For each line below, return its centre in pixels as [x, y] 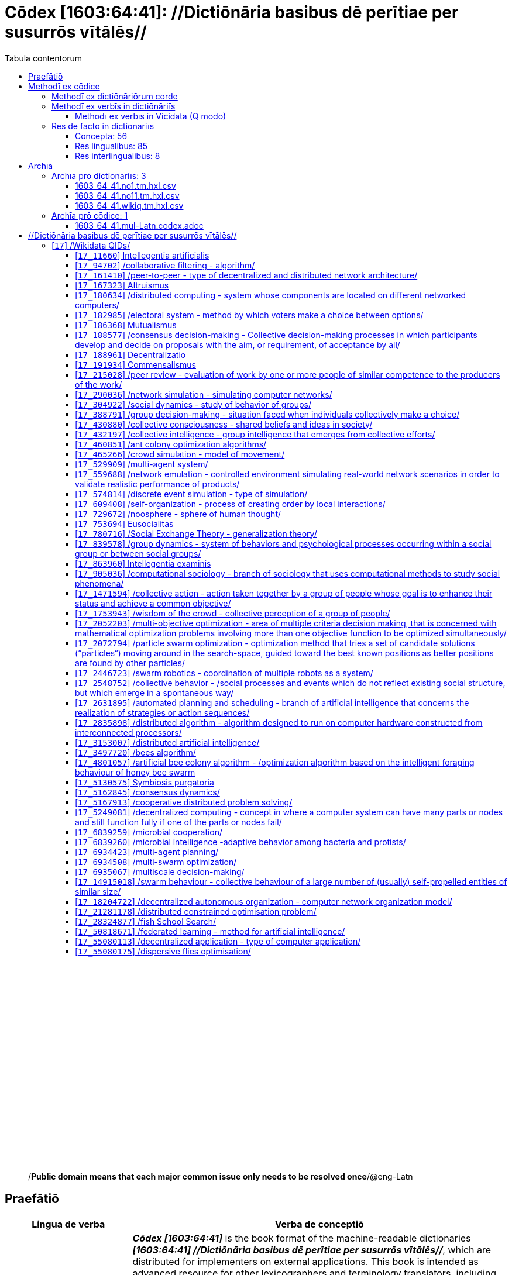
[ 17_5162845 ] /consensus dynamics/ [147, 792]
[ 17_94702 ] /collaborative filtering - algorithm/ [165, 265]
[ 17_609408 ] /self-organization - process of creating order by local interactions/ [230, 504]
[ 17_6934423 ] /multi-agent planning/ [147, 852]
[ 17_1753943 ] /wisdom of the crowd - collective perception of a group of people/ [233, 613]
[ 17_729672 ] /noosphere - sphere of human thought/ [178, 514]
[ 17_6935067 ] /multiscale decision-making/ [160, 871]
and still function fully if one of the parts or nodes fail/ [178, 822]
